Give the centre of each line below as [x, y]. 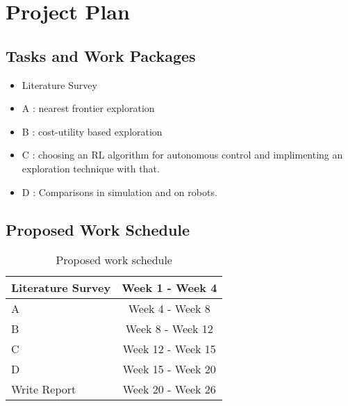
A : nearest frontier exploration [88, 108]
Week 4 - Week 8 [169, 309]
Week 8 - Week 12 [169, 329]
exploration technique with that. [91, 168]
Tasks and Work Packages [101, 55]
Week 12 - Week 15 [169, 349]
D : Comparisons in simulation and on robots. [119, 192]
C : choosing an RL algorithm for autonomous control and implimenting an [182, 155]
